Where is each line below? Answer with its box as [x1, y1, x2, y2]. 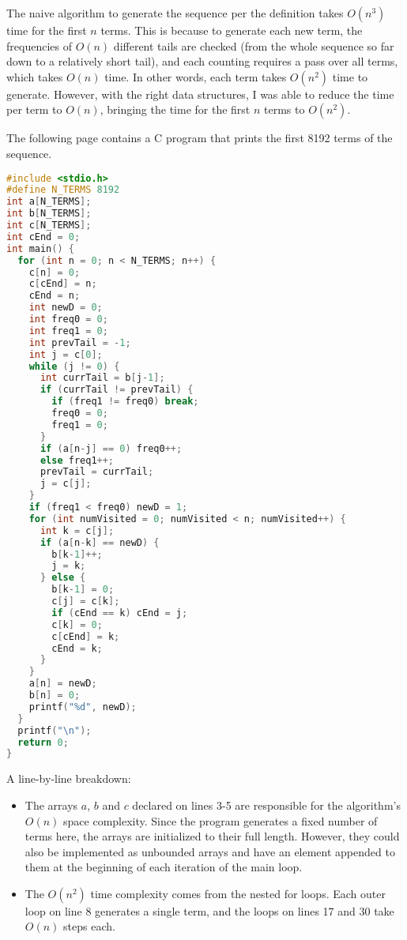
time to [332, 68, 368, 85]
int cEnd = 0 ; [6, 231, 81, 243]
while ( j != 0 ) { [28, 360, 120, 372]
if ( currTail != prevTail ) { [40, 384, 194, 396]
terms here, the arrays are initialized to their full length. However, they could [24, 828, 400, 844]
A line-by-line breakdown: [6, 770, 131, 787]
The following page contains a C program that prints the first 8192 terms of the [6, 130, 393, 146]
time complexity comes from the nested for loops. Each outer [90, 885, 386, 901]
